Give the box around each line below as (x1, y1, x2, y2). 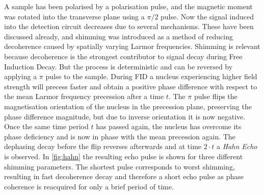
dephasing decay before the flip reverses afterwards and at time (4, 141, 202, 152)
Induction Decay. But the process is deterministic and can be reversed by (4, 61, 233, 71)
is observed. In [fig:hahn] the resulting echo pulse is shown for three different (4, 151, 243, 161)
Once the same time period (4, 121, 89, 132)
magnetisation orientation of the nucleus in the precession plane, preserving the (4, 101, 252, 111)
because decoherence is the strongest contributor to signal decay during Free (4, 51, 243, 61)
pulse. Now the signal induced (161, 11, 254, 21)
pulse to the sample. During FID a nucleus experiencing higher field (45, 71, 257, 82)
